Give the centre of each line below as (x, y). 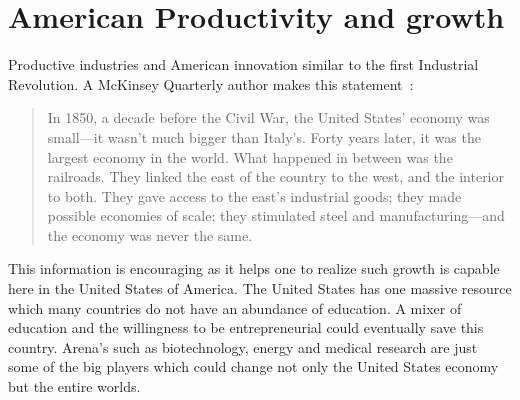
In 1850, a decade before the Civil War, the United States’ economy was (268, 117)
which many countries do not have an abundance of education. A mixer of (235, 307)
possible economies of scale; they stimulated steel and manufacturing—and (276, 215)
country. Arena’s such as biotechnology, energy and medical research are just (243, 346)
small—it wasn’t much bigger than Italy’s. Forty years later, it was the (264, 136)
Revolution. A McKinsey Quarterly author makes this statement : (211, 83)
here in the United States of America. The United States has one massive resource (260, 288)
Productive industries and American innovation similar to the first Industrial (243, 64)
